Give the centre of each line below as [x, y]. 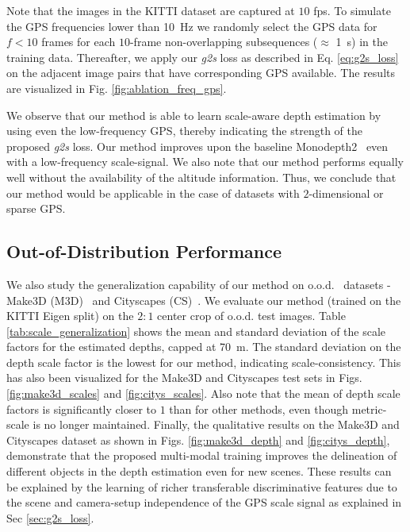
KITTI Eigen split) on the [70, 316]
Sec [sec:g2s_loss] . [50, 517]
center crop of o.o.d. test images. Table [251, 316]
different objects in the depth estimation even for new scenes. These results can [199, 471]
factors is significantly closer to [81, 409]
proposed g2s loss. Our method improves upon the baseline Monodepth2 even [197, 146]
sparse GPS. [36, 208]
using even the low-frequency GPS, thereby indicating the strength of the [184, 131]
